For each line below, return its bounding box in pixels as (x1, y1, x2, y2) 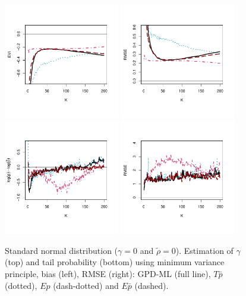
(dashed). (134, 279, 169, 291)
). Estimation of (175, 244, 234, 256)
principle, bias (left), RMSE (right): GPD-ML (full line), (5, 267, 211, 279)
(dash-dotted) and (53, 279, 119, 291)
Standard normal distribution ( (5, 244, 118, 256)
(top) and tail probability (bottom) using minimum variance (5, 256, 225, 268)
